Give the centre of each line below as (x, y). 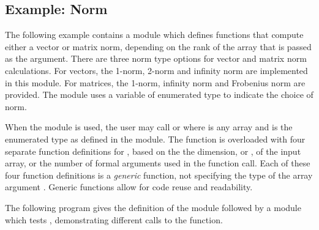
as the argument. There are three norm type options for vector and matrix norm (156, 58)
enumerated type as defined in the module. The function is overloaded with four (155, 139)
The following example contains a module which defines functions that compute (154, 35)
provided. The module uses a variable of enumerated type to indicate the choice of (159, 95)
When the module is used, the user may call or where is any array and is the (149, 127)
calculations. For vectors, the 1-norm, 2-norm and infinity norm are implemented (156, 70)
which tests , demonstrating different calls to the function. (114, 219)
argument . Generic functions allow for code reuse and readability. (129, 187)
